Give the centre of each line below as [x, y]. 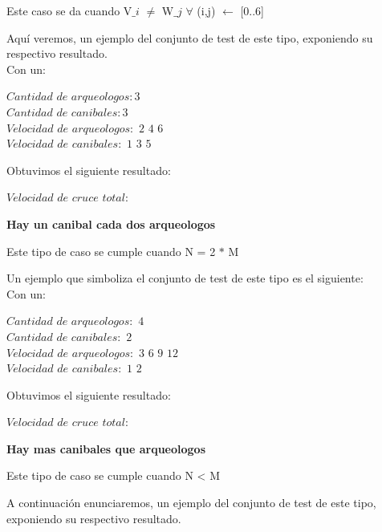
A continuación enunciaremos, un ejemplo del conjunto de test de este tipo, [191, 503]
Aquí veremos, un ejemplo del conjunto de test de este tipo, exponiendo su [190, 37]
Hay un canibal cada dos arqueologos [111, 223]
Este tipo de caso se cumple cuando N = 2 [111, 251]
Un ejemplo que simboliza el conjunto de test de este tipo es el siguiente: [185, 278]
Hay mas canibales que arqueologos [106, 448]
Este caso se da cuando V [69, 10]
